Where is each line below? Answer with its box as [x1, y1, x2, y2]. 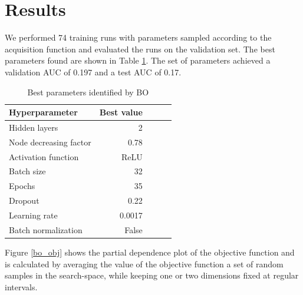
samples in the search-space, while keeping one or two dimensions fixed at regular [5, 269, 299, 281]
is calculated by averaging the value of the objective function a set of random [5, 257, 284, 270]
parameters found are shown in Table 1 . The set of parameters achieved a [5, 54, 271, 67]
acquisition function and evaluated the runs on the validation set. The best [5, 42, 275, 55]
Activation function [9, 150, 79, 163]
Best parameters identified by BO [27, 85, 149, 98]
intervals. [5, 280, 38, 293]
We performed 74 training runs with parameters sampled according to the [5, 31, 272, 44]
